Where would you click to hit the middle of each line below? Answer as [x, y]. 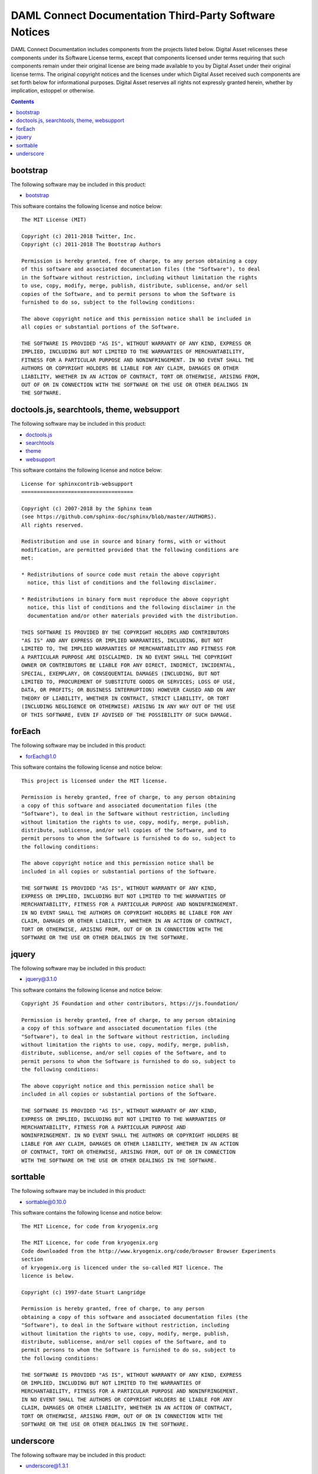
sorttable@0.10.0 [46, 1202]
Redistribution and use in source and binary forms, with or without [124, 542]
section [32, 1259]
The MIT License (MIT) [54, 220]
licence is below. [48, 1276]
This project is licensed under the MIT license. [95, 781]
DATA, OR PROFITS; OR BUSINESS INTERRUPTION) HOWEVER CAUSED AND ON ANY [128, 690]
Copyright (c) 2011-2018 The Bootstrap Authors [91, 244]
